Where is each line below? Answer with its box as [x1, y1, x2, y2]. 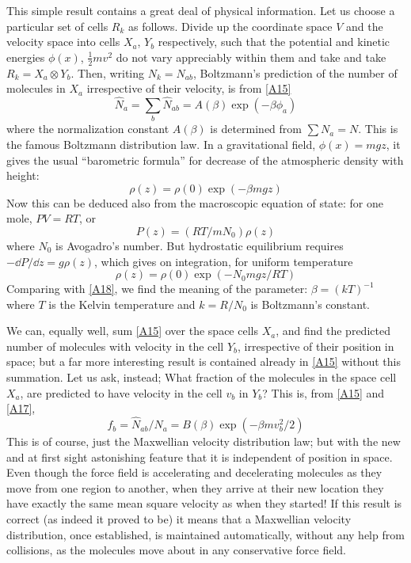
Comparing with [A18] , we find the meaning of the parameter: [6, 280, 308, 297]
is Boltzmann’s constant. [250, 295, 371, 312]
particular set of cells [6, 17, 108, 34]
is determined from [210, 120, 302, 137]
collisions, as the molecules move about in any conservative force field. [6, 542, 346, 558]
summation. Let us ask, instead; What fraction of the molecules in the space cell [6, 369, 397, 386]
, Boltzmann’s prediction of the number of [192, 64, 398, 81]
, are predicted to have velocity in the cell [20, 384, 223, 401]
